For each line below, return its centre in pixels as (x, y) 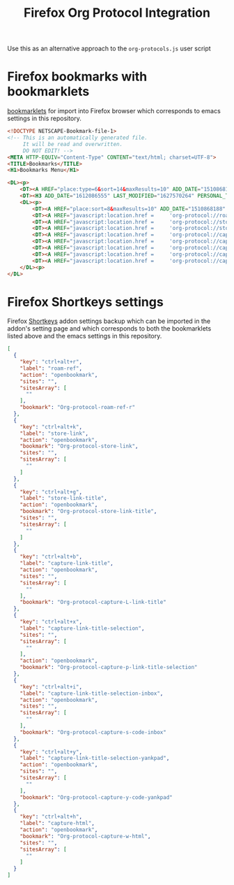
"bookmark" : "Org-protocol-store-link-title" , (88, 512)
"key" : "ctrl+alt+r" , (51, 362)
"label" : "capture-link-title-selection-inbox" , (92, 693)
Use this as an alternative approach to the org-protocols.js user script (109, 49)
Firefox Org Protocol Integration (117, 13)
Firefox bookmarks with (77, 77)
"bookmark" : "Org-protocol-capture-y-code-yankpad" (96, 797)
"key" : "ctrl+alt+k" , (51, 427)
